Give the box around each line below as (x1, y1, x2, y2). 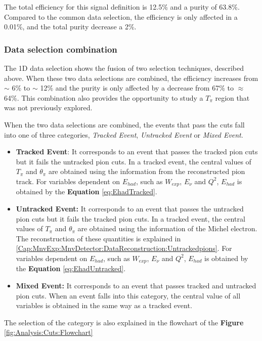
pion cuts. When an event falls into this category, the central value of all (16, 290, 241, 301)
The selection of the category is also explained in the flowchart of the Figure (4, 317, 244, 327)
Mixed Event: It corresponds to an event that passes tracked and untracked (16, 280, 256, 290)
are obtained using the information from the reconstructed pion (48, 166, 245, 177)
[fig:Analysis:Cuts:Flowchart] (4, 327, 93, 337)
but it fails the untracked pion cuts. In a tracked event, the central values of (16, 156, 251, 166)
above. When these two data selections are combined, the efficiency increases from (4, 72, 258, 83)
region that (215, 92, 250, 103)
